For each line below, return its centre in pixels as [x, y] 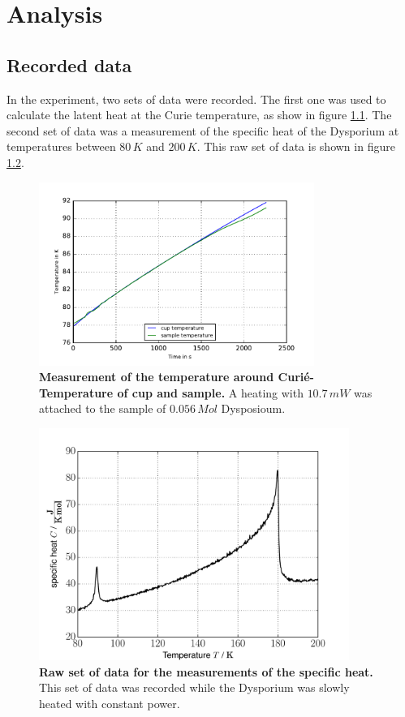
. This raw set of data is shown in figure [296, 146]
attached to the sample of [103, 408]
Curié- [296, 377]
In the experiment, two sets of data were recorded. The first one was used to [196, 99]
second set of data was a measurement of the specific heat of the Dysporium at [203, 130]
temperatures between [61, 146]
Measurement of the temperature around [157, 377]
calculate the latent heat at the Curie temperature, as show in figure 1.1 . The [199, 115]
